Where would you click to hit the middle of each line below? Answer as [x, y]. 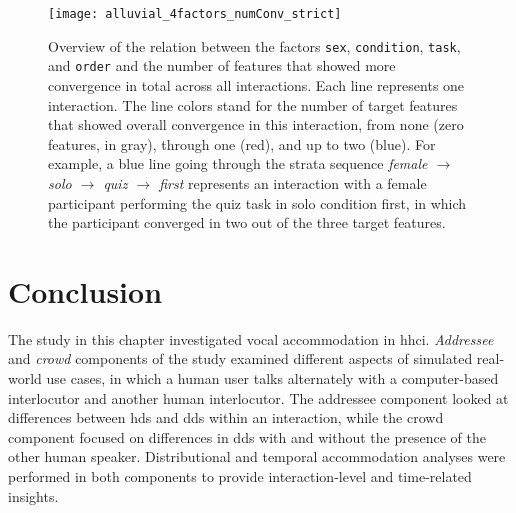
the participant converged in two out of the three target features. [247, 222]
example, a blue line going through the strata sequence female [238, 163]
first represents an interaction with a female [293, 182]
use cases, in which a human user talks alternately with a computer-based [272, 378]
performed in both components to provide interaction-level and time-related [240, 476]
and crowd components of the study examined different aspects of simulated [240, 358]
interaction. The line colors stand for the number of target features [253, 104]
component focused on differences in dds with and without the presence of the [247, 436]
